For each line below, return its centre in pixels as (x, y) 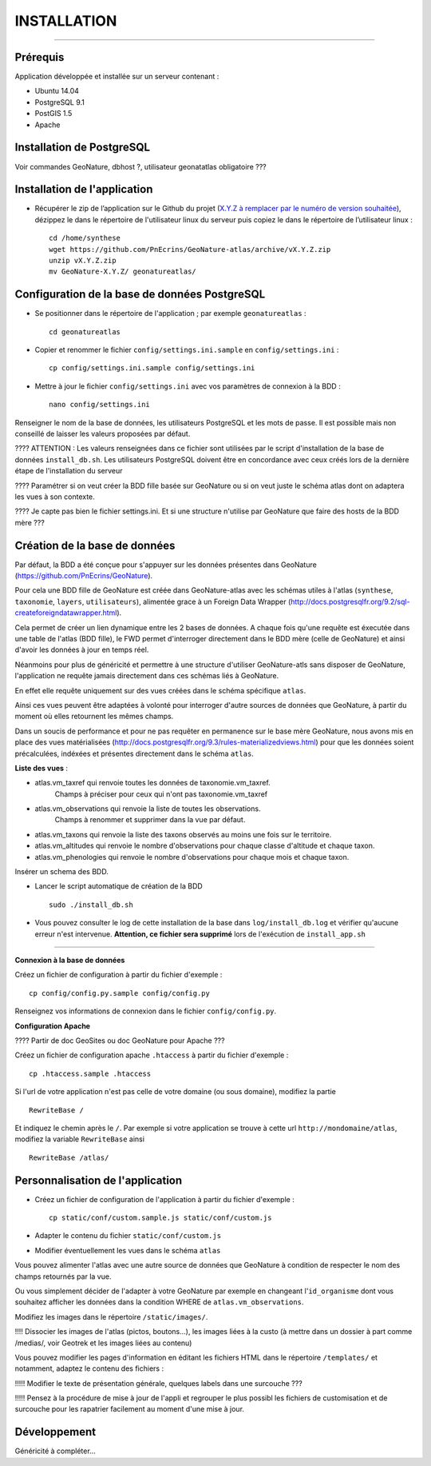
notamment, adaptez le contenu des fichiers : (89, 1368)
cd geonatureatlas (85, 332)
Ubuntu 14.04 (57, 91)
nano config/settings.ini (100, 405)
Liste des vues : (41, 768)
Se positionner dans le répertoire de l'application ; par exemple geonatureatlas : (170, 314)
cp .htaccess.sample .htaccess (90, 1073)
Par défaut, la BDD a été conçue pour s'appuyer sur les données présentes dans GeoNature (166, 565)
